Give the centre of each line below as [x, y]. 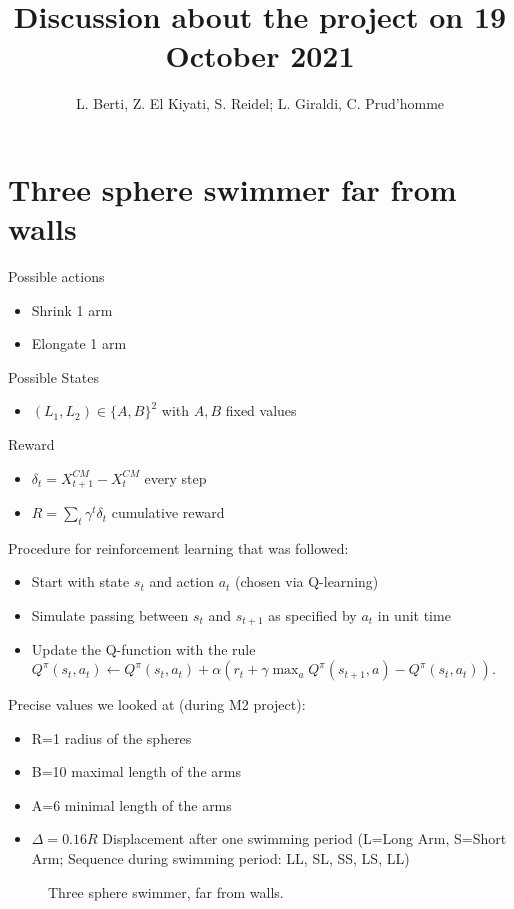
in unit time [414, 615]
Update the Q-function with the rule [143, 649]
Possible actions [56, 276]
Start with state [80, 581]
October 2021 [260, 55]
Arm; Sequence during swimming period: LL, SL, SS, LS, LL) [220, 858]
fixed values [261, 410]
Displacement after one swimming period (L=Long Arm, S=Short [304, 838]
